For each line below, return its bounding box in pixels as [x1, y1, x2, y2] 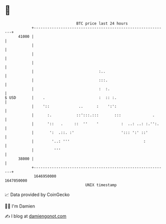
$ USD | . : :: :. [4, 95, 117, 100]
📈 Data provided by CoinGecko [4, 192, 70, 198]
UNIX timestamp [85, 182, 117, 188]
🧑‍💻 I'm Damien [4, 203, 35, 209]
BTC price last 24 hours [76, 21, 128, 26]
